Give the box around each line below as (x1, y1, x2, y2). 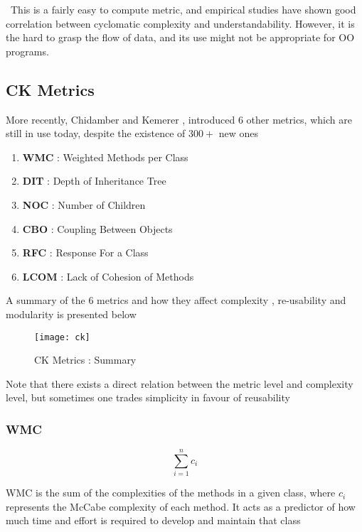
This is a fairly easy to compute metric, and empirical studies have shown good (10, 2, 356, 16)
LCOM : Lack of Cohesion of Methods (22, 268, 194, 283)
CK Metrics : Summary (34, 352, 137, 367)
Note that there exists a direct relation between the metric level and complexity (6, 376, 353, 391)
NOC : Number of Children (22, 197, 146, 212)
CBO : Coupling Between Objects (22, 221, 173, 236)
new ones (218, 126, 259, 141)
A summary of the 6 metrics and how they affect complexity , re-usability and (6, 293, 346, 308)
